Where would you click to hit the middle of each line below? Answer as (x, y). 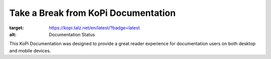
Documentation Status (72, 34)
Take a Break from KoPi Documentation (92, 13)
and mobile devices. (30, 51)
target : (17, 28)
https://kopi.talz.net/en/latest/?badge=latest (94, 28)
